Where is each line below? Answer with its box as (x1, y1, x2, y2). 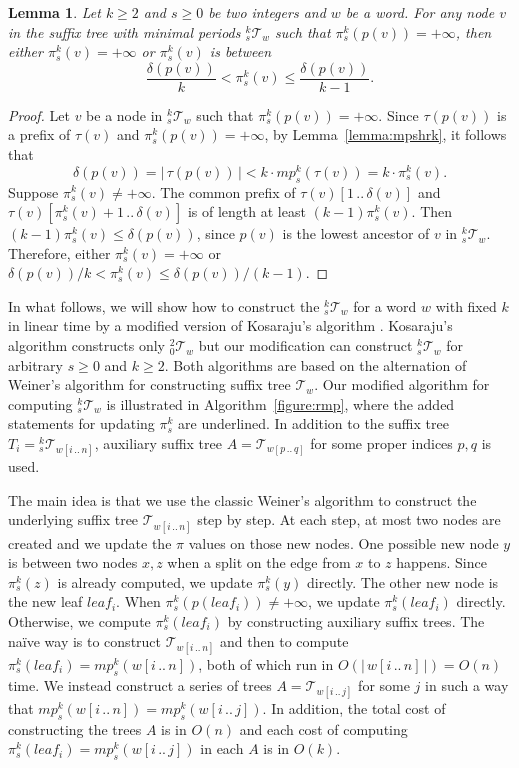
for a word (353, 295, 417, 316)
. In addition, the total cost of (262, 697, 446, 718)
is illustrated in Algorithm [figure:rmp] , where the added (106, 393, 455, 414)
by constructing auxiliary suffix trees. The (227, 610, 485, 631)
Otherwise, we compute (8, 610, 151, 631)
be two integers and (208, 2, 326, 22)
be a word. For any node (345, 2, 495, 22)
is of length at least (187, 201, 306, 222)
